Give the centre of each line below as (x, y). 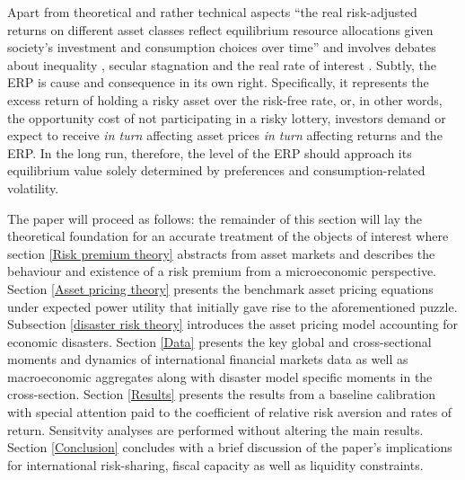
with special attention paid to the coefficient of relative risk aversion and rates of (230, 412)
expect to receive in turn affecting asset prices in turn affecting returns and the (225, 135)
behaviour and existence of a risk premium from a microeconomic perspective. (222, 271)
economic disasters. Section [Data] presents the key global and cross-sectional (219, 341)
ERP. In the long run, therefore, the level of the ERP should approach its (210, 152)
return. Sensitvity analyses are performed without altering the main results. (215, 429)
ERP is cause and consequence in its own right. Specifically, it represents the (218, 82)
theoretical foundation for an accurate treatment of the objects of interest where (228, 236)
